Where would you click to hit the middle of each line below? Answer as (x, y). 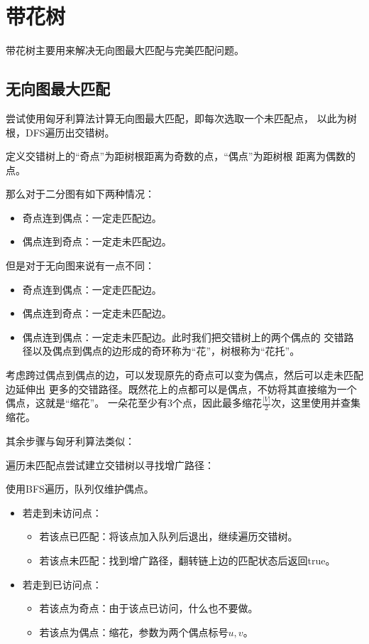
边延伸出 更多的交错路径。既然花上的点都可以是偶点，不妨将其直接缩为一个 (181, 388)
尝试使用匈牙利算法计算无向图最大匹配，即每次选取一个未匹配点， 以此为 (176, 118)
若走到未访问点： (62, 512)
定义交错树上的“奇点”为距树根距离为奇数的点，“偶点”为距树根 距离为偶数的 (181, 156)
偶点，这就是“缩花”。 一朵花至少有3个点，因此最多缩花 (134, 403)
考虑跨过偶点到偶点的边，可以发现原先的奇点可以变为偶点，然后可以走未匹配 (184, 375)
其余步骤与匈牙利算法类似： (70, 440)
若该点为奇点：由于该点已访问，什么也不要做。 (149, 608)
